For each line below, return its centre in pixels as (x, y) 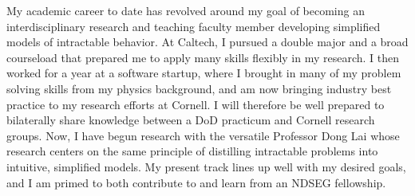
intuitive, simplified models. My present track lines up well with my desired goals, (206, 166)
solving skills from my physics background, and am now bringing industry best (199, 88)
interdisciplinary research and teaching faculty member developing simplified (194, 26)
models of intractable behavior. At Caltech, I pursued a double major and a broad (207, 42)
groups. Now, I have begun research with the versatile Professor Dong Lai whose (203, 135)
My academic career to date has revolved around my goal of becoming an (186, 10)
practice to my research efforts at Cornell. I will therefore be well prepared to (196, 104)
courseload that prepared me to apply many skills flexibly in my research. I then (203, 57)
